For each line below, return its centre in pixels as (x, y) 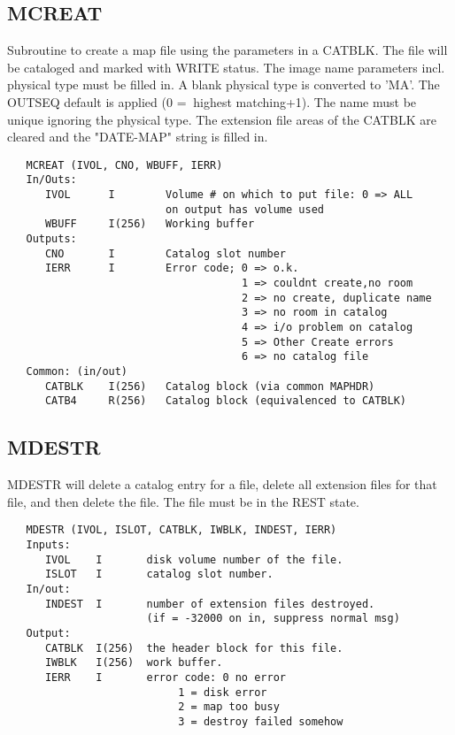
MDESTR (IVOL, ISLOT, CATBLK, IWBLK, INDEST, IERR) (181, 530)
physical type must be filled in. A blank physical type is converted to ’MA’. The (224, 84)
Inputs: (48, 544)
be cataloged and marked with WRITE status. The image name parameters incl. (226, 67)
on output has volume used (244, 209)
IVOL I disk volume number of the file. (194, 559)
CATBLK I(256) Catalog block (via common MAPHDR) (210, 386)
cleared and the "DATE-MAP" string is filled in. (138, 137)
